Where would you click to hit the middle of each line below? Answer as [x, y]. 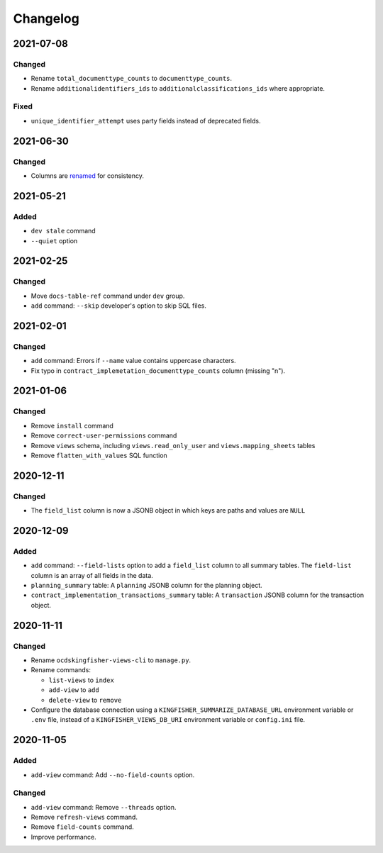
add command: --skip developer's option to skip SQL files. [119, 306]
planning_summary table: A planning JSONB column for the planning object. [146, 586]
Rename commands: [61, 670]
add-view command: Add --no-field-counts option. [113, 775]
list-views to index [82, 680]
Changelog [46, 18]
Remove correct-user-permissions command [104, 435]
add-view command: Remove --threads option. [104, 807]
